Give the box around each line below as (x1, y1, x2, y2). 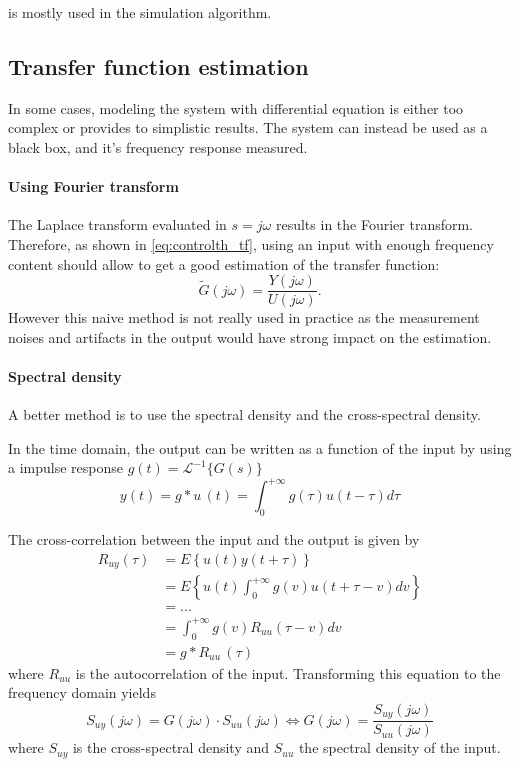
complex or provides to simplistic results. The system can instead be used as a (8, 117, 488, 138)
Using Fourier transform (8, 176, 179, 197)
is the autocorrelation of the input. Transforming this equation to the (75, 662, 501, 683)
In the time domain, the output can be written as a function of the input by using (8, 437, 512, 458)
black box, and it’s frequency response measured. (8, 136, 308, 157)
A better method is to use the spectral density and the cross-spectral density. (8, 404, 481, 425)
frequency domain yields (8, 682, 156, 703)
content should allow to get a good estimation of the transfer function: (8, 253, 440, 274)
